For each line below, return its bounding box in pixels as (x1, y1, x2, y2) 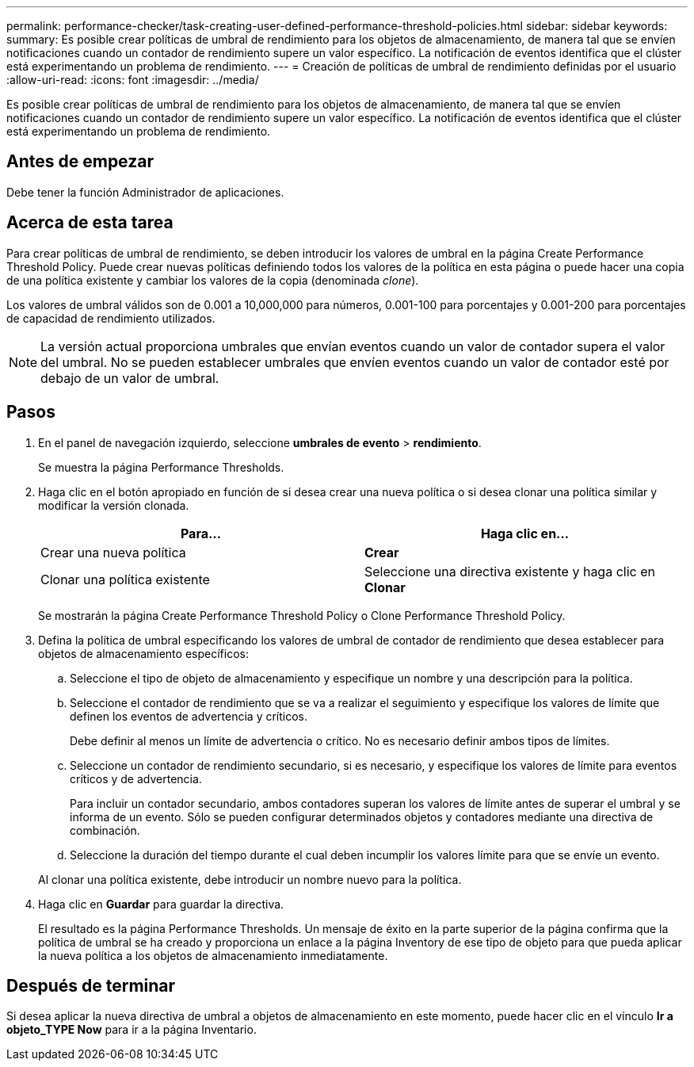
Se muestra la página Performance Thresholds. (38, 460, 284, 474)
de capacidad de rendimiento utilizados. (6, 311, 215, 325)
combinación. (70, 823, 140, 837)
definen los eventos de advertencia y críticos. (70, 709, 308, 723)
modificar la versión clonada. (38, 498, 189, 512)
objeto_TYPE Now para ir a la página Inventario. (6, 1023, 257, 1037)
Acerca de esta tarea (6, 212, 173, 233)
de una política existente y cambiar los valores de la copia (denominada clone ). (6, 273, 419, 287)
